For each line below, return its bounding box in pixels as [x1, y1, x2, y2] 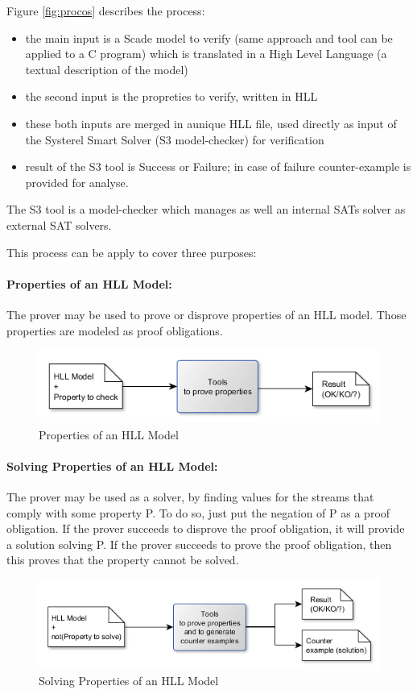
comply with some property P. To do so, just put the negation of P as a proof [6, 504, 390, 521]
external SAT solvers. [6, 216, 112, 233]
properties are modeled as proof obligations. [6, 322, 223, 339]
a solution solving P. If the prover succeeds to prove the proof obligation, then [6, 535, 392, 552]
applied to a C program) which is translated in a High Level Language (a [25, 45, 387, 62]
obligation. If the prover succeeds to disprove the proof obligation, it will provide [6, 520, 405, 537]
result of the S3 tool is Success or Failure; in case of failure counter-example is [25, 158, 411, 175]
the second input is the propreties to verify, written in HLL [25, 88, 318, 105]
